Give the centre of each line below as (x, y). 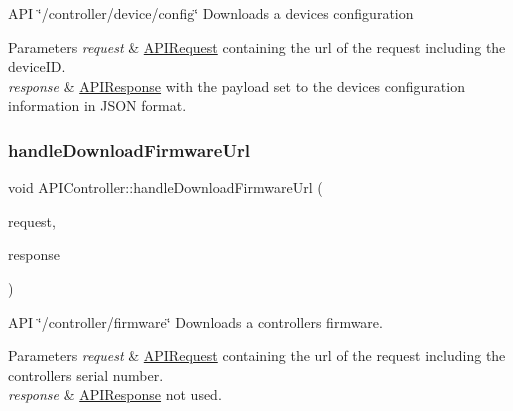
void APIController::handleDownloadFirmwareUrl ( (165, 187)
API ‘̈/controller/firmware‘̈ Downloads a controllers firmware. (195, 321)
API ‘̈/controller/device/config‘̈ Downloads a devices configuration (211, 13)
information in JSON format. (97, 105)
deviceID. (37, 66)
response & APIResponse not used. (115, 394)
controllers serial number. (86, 374)
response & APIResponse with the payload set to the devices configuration (236, 85)
